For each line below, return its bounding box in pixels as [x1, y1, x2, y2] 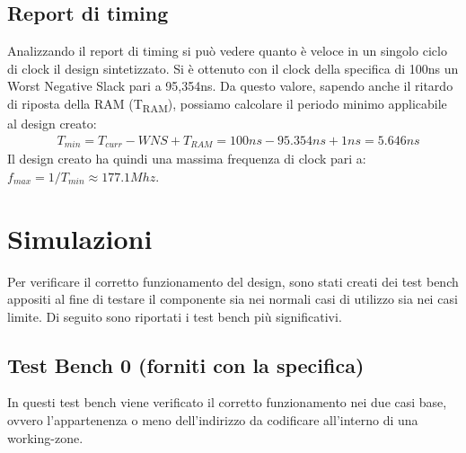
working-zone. [7, 428, 84, 447]
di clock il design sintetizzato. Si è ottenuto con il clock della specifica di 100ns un [7, 58, 459, 77]
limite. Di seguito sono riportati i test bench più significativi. [7, 306, 342, 325]
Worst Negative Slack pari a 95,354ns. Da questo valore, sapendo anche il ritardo [7, 76, 453, 95]
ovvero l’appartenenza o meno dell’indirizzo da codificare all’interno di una [7, 411, 418, 430]
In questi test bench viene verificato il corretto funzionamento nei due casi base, [7, 393, 447, 412]
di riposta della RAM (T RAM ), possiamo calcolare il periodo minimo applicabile [7, 93, 447, 115]
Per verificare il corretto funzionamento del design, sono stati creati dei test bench [7, 271, 459, 290]
